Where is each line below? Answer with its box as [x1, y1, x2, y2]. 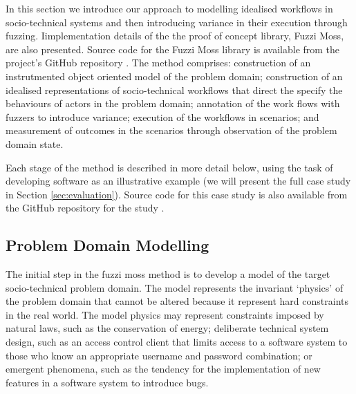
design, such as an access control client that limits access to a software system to [6, 335, 348, 349]
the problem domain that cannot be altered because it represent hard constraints [6, 294, 348, 308]
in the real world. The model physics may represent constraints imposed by [6, 307, 324, 321]
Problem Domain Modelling [6, 234, 209, 256]
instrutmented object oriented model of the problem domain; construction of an [6, 68, 343, 83]
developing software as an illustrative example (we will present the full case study [6, 173, 351, 188]
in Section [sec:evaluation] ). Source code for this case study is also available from [6, 187, 348, 201]
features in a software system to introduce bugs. [6, 375, 209, 389]
